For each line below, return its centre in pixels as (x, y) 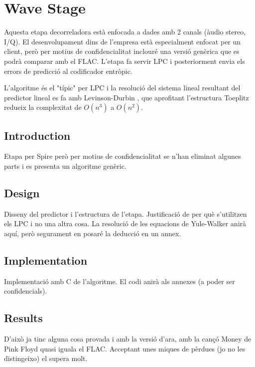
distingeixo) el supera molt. (46, 358)
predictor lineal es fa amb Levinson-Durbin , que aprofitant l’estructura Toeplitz (127, 97)
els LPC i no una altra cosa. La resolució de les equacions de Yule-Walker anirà (125, 223)
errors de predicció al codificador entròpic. (68, 71)
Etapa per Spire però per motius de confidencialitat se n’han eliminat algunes (123, 156)
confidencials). (26, 291)
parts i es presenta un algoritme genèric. (65, 166)
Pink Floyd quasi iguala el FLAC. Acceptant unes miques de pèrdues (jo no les (125, 348)
